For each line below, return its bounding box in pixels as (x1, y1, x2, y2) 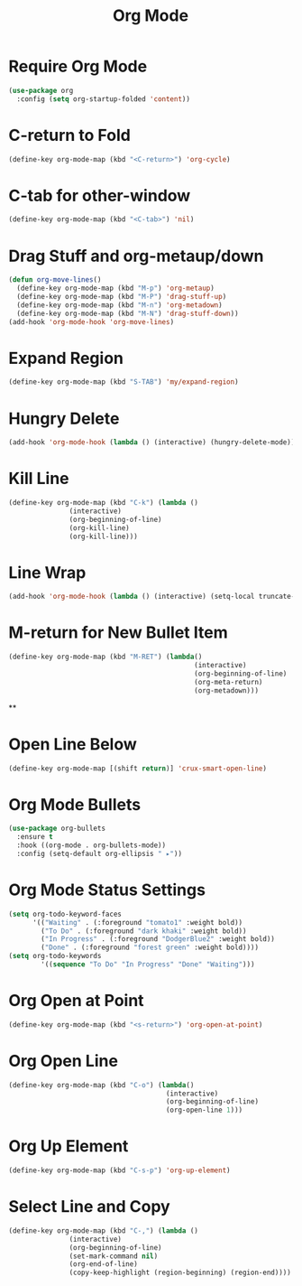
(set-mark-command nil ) (69, 1252, 159, 1261)
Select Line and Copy (8, 1197, 170, 1217)
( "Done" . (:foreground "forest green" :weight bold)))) (41, 943, 259, 953)
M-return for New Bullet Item (8, 622, 228, 643)
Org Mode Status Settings (8, 880, 206, 899)
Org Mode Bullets (8, 794, 142, 815)
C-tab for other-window (8, 185, 191, 206)
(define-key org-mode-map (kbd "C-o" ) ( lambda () (8, 1080, 195, 1089)
